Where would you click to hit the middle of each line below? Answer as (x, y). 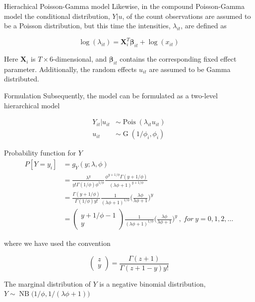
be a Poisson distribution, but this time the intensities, (87, 26)
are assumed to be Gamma (190, 69)
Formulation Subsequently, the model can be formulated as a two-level (111, 96)
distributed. (22, 79)
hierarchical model (32, 105)
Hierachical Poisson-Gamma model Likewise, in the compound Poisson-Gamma (124, 6)
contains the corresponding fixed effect (178, 59)
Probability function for (40, 153)
